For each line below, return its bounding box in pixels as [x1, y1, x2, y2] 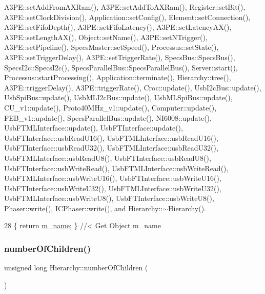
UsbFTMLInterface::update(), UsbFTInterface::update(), [4, 122, 183, 133]
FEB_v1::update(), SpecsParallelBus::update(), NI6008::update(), [4, 112, 212, 123]
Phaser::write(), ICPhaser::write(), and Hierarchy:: [4, 203, 163, 213]
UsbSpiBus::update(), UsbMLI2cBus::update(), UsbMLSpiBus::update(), [4, 92, 233, 103]
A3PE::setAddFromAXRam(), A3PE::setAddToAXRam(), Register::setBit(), [4, 2, 246, 12]
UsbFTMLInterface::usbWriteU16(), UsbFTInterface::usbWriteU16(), [4, 173, 221, 183]
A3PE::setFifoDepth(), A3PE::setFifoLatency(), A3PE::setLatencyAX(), [4, 22, 232, 32]
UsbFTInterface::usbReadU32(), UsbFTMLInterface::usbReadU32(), [4, 142, 218, 153]
